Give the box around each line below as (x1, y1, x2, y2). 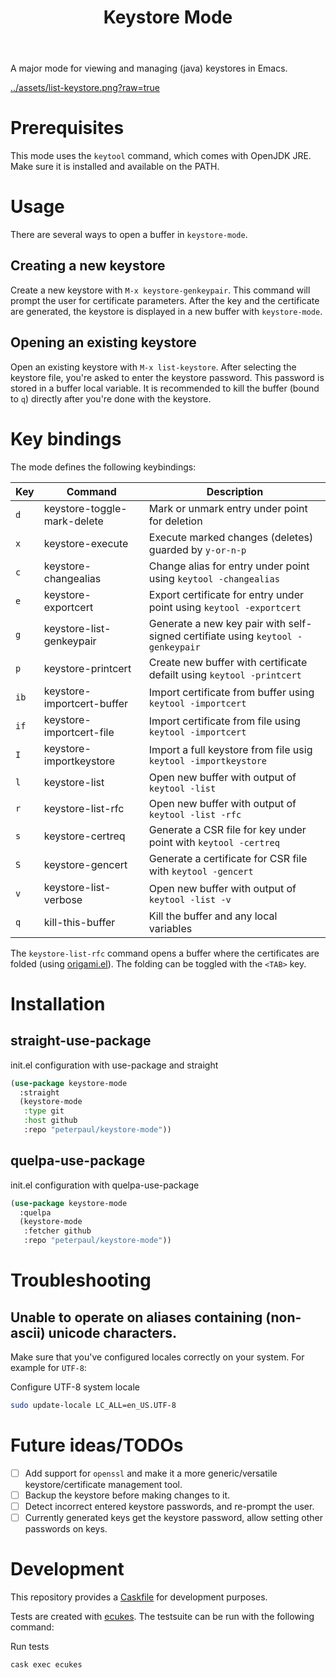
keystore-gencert (43, 857, 128, 871)
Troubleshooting (10, 1269, 152, 1292)
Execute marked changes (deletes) (148, 530, 314, 544)
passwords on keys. (24, 1523, 108, 1535)
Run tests (10, 1641, 50, 1653)
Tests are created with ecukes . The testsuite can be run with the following (10, 1611, 315, 1623)
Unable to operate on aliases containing (10, 1309, 263, 1326)
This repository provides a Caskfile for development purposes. (10, 1591, 268, 1603)
